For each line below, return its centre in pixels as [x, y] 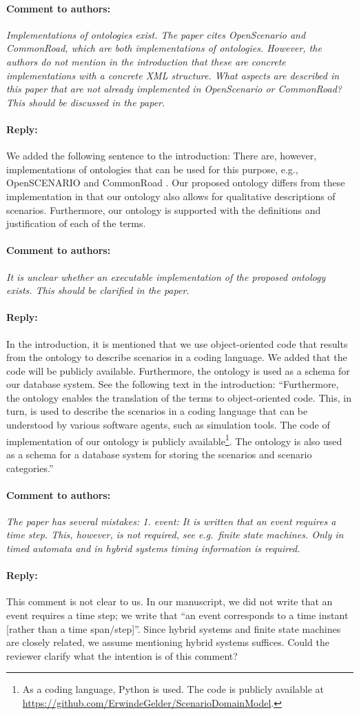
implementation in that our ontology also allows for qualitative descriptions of [171, 196]
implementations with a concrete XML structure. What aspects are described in [173, 75]
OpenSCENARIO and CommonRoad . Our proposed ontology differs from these [176, 183]
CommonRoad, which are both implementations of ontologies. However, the [164, 48]
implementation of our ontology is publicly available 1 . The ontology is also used [174, 440]
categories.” [30, 468]
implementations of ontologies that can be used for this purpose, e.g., [152, 169]
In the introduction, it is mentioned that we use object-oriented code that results [177, 343]
